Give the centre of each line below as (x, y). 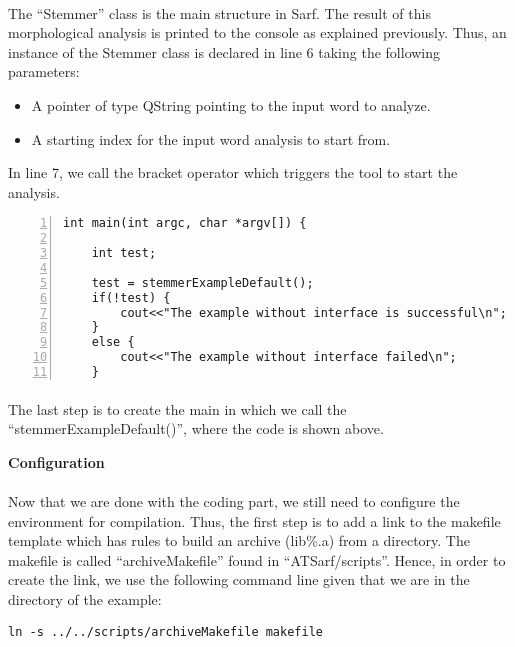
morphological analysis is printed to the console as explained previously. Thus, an (257, 32)
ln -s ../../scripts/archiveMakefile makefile (165, 631)
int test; (124, 253)
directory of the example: (85, 598)
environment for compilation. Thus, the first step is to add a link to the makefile (254, 520)
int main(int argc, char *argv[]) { (185, 223)
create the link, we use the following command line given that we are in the (239, 579)
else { (113, 342)
